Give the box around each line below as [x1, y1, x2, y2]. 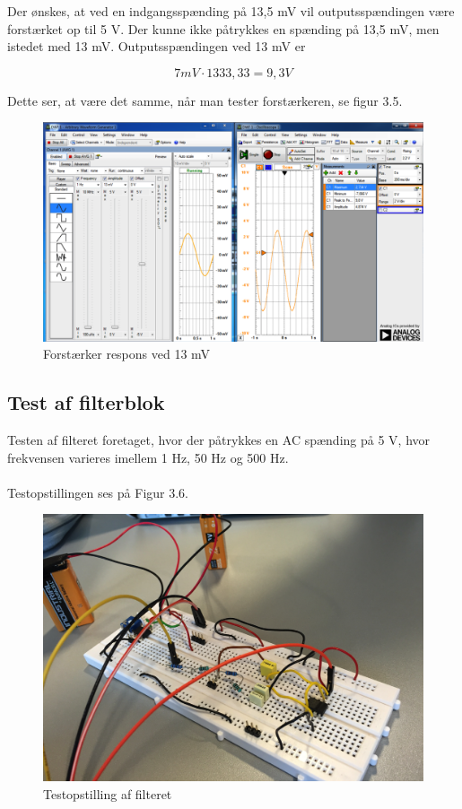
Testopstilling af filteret [43, 784, 172, 803]
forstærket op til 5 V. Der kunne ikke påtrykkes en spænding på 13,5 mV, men [7, 19, 440, 38]
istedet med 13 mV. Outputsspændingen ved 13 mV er [7, 37, 306, 56]
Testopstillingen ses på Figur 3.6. [7, 483, 188, 501]
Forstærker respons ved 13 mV [43, 344, 211, 363]
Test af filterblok [7, 388, 165, 416]
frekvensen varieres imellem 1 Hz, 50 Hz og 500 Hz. [7, 448, 289, 466]
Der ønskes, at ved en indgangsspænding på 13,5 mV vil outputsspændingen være [7, 2, 455, 20]
